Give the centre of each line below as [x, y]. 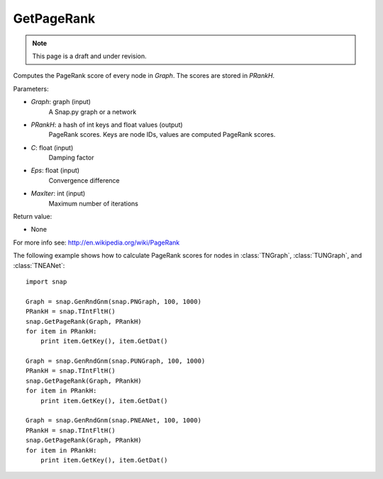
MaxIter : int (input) [58, 193]
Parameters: [31, 89]
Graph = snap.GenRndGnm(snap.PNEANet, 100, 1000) [114, 421]
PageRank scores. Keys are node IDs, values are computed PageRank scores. [162, 135]
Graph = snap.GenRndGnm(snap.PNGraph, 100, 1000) [114, 302]
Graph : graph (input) [61, 102]
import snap [46, 281]
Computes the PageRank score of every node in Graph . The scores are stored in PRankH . [144, 76]
